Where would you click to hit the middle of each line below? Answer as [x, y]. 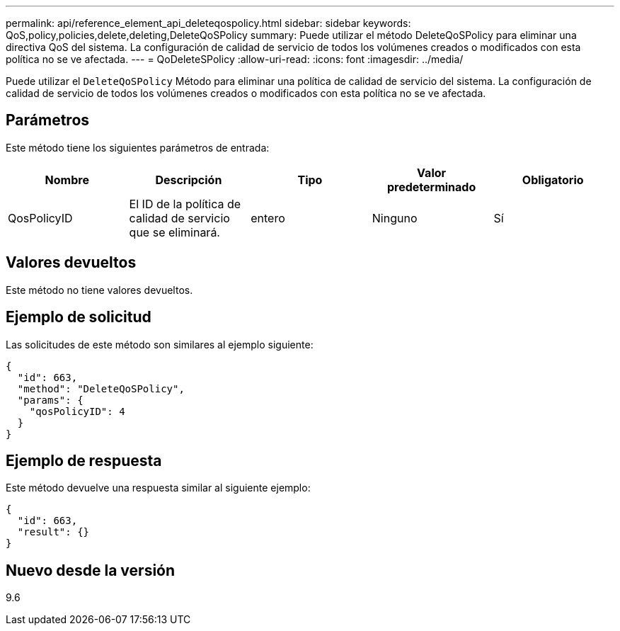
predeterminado [431, 187]
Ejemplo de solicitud [79, 317]
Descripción [189, 180]
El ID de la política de [185, 204]
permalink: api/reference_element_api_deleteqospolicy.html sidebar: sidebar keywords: [208, 23]
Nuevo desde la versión [91, 570]
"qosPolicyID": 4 [77, 411]
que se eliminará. [174, 232]
